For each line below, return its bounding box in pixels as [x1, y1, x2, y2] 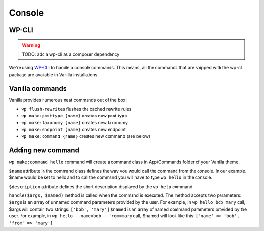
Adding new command [9, 146, 79, 154]
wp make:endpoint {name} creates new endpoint [21, 127, 126, 133]
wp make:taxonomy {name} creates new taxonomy [21, 119, 128, 125]
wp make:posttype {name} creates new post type [21, 113, 127, 119]
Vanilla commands [9, 84, 67, 93]
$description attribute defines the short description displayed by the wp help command [9, 183, 193, 190]
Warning [22, 42, 40, 48]
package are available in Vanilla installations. [9, 71, 99, 77]
